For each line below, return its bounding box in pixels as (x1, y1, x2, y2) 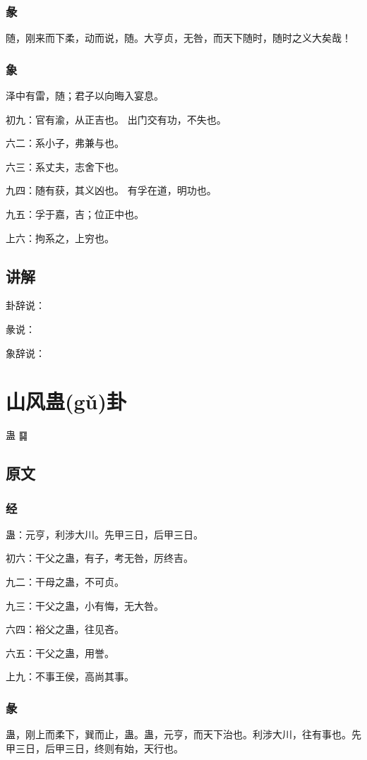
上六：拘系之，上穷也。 (6, 230, 114, 245)
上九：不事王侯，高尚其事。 (6, 669, 134, 684)
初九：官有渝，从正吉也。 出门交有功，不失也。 (6, 111, 227, 126)
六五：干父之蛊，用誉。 (6, 645, 114, 660)
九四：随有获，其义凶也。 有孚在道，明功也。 (6, 183, 217, 198)
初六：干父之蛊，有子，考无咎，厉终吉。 (6, 550, 193, 565)
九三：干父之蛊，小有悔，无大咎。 (6, 598, 164, 613)
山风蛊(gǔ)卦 (6, 387, 127, 416)
